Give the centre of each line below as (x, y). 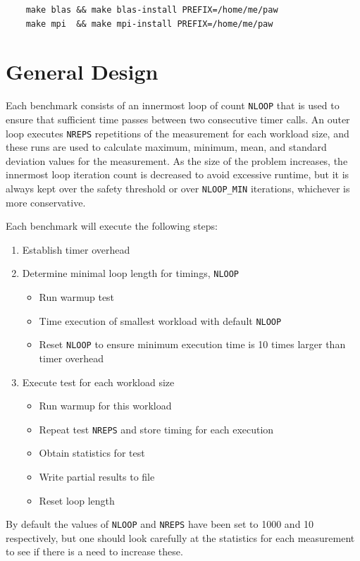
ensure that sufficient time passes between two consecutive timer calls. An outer (178, 119)
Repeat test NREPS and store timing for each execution (156, 429)
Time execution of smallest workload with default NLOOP (160, 320)
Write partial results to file (97, 477)
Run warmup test (77, 297)
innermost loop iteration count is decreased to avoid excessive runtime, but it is (178, 174)
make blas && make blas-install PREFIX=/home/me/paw (152, 10)
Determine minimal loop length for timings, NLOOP (131, 273)
